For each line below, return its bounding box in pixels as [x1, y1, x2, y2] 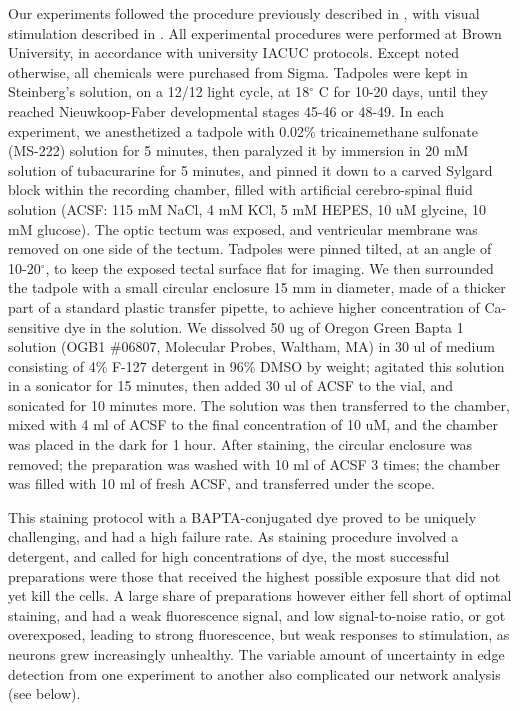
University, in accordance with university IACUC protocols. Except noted [8, 42, 459, 63]
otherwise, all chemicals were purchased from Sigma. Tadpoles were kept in [8, 61, 468, 82]
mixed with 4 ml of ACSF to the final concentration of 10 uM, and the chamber [8, 414, 498, 435]
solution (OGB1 [8, 336, 106, 357]
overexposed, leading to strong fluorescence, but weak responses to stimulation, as [8, 624, 510, 645]
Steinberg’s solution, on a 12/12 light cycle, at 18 [8, 81, 310, 102]
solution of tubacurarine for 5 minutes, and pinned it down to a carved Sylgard [8, 159, 493, 180]
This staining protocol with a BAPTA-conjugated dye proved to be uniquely [8, 506, 477, 527]
